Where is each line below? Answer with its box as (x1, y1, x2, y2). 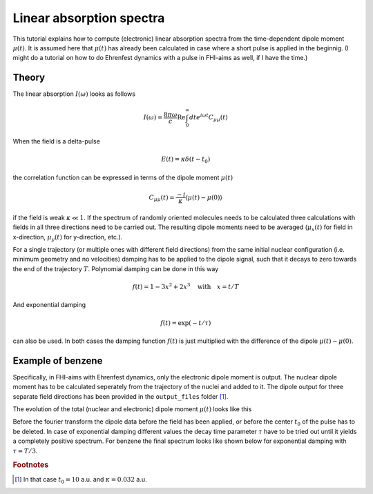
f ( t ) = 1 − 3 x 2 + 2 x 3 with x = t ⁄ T (132, 281, 240, 290)
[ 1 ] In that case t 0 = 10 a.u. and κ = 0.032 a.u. (15, 475, 148, 485)
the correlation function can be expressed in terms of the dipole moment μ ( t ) (12, 173, 233, 181)
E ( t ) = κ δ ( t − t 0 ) (161, 155, 211, 165)
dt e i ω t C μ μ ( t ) (189, 112, 228, 123)
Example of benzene (12, 355, 103, 366)
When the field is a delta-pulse (12, 137, 100, 146)
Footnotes (12, 460, 49, 470)
